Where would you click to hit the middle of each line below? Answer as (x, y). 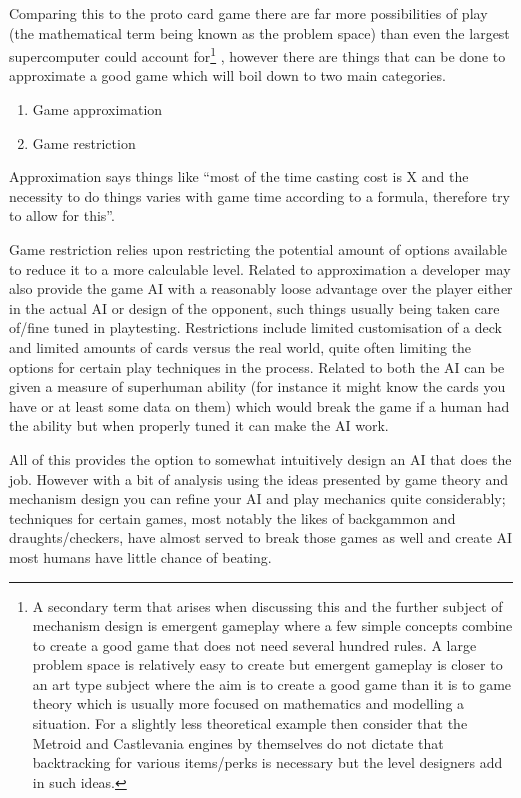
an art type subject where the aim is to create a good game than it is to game (272, 683)
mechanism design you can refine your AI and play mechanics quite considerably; (257, 498)
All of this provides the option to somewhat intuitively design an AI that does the (260, 458)
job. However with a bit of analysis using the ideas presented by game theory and (259, 478)
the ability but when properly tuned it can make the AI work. (199, 425)
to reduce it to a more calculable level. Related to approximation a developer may (260, 268)
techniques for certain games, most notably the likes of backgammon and (232, 517)
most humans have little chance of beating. (140, 556)
